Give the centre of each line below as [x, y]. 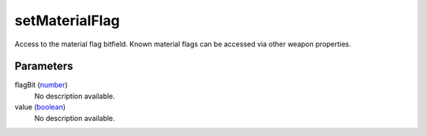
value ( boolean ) [40, 107]
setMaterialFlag [67, 20]
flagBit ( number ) [41, 85]
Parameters [44, 66]
